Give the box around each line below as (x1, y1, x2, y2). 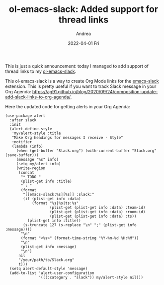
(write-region (16, 166, 46, 171)
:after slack (9, 117, 37, 123)
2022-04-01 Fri (68, 40, 99, 46)
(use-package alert (5, 113, 46, 118)
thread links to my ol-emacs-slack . (5, 68, 76, 74)
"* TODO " (20, 174, 41, 179)
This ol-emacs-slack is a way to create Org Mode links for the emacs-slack (5, 78, 159, 84)
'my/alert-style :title (11, 131, 61, 136)
